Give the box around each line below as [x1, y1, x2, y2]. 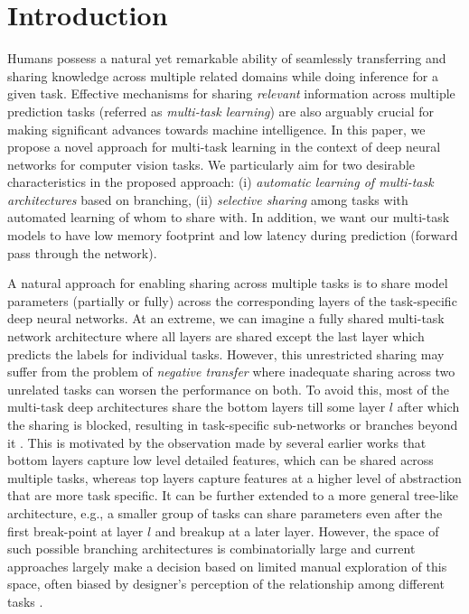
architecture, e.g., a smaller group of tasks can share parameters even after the [7, 503, 443, 522]
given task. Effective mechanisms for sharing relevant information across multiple [7, 84, 455, 103]
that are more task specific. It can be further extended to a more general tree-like [7, 486, 458, 505]
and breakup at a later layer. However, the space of [155, 521, 439, 540]
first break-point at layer [7, 521, 144, 540]
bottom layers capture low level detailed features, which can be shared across [7, 451, 434, 470]
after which [397, 397, 460, 416]
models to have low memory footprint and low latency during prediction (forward [7, 226, 458, 245]
